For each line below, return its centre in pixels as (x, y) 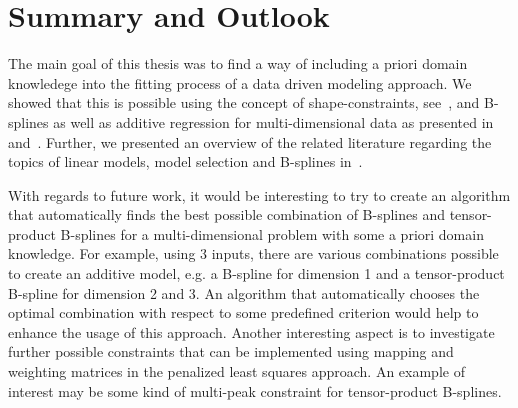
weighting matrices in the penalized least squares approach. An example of (236, 371)
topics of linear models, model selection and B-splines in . (185, 161)
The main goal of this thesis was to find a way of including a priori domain (238, 63)
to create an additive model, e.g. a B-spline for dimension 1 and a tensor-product (256, 273)
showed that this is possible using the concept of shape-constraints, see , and (244, 102)
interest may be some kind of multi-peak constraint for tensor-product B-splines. (255, 390)
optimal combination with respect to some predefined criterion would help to (243, 312)
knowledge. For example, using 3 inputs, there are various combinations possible (253, 253)
